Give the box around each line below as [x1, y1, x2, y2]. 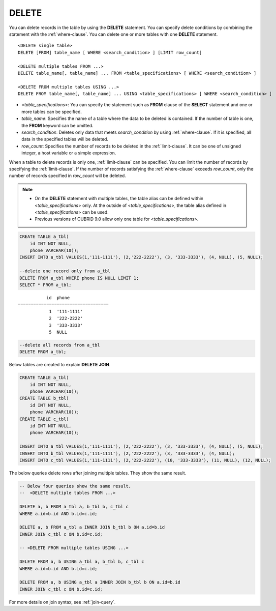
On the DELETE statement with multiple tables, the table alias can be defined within [34, 196, 204, 202]
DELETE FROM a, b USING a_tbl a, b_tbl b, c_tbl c [19, 559, 145, 565]
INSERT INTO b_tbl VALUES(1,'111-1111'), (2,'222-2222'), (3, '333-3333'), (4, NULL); [19, 450, 235, 456]
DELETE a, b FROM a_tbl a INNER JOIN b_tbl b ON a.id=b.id [19, 524, 165, 530]
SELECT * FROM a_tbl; [19, 282, 72, 288]
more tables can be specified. [21, 109, 82, 115]
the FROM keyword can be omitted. [21, 122, 93, 128]
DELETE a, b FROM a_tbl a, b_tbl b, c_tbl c [19, 504, 129, 510]
